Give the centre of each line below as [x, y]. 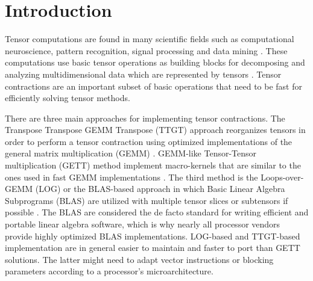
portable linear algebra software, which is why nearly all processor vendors [143, 224]
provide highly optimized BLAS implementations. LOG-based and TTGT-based [153, 236]
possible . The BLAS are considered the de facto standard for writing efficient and [157, 212]
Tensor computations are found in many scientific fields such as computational [150, 39]
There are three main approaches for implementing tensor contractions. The [145, 118]
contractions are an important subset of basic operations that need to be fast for [153, 86]
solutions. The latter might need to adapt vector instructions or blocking [139, 259]
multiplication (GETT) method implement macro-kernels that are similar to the [153, 165]
